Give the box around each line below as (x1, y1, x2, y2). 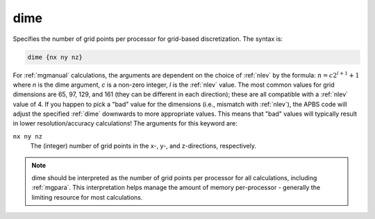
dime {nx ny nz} (27, 53, 83, 61)
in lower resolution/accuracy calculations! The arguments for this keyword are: (12, 119, 237, 128)
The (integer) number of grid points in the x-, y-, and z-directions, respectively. (30, 142, 257, 150)
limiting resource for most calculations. (31, 193, 143, 201)
